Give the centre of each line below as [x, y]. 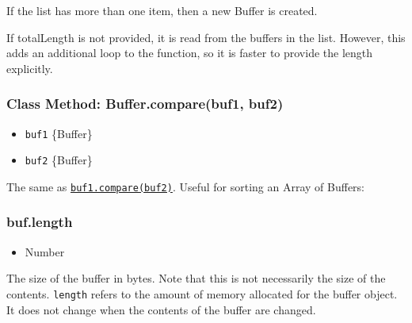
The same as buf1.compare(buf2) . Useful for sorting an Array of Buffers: [186, 186]
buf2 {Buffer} [59, 160]
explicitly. [30, 68]
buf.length [40, 222]
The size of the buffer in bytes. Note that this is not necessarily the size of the [196, 278]
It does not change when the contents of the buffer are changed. [161, 309]
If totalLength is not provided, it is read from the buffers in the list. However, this [206, 37]
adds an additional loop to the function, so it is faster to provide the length [190, 53]
